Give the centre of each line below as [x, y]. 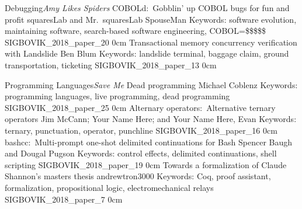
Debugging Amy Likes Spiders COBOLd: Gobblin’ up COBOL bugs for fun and [147, 8]
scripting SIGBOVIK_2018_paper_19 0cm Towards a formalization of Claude [146, 164]
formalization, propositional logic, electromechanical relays [109, 187]
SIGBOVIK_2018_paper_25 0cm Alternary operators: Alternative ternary [140, 107]
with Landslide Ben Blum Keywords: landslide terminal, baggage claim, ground [147, 53]
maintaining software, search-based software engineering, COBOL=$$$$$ [135, 31]
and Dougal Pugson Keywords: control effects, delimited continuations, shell [141, 153]
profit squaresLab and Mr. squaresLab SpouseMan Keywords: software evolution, [151, 19]
